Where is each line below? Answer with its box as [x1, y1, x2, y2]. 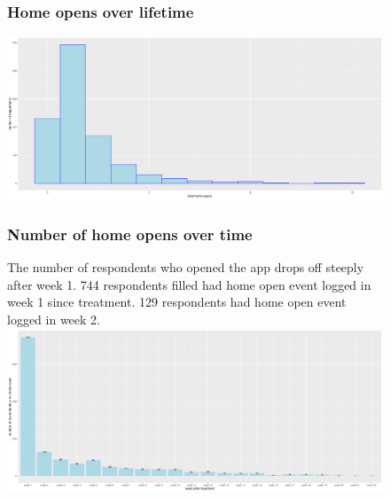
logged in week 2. [7, 310, 100, 329]
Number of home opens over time [7, 222, 253, 245]
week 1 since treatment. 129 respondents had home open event [7, 292, 347, 311]
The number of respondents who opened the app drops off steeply [7, 258, 364, 277]
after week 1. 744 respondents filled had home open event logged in [7, 275, 371, 293]
